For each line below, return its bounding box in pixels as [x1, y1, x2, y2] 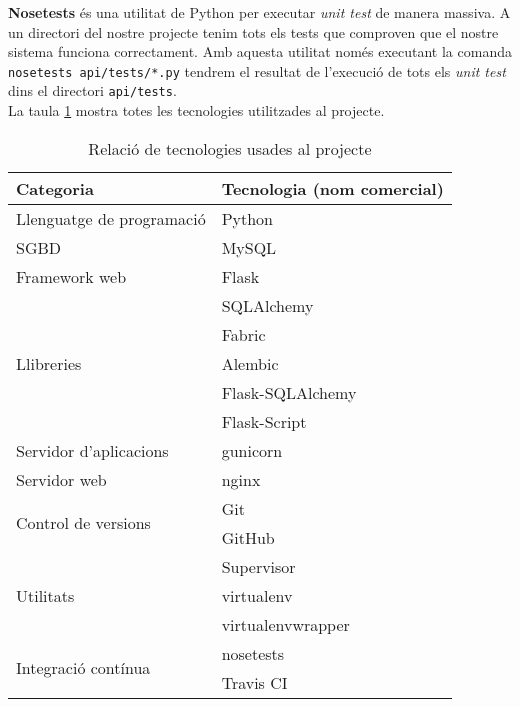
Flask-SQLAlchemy [221, 380, 357, 404]
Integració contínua [16, 656, 151, 680]
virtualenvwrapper [221, 612, 350, 636]
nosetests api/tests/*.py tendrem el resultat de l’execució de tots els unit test [8, 60, 506, 81]
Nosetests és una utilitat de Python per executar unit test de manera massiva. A [8, 2, 511, 22]
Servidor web [16, 467, 107, 491]
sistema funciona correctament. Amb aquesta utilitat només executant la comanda [8, 41, 512, 62]
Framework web [16, 264, 127, 288]
